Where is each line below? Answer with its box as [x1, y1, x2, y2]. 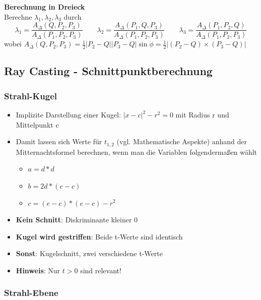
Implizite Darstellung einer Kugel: [16, 109, 121, 120]
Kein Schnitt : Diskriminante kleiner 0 [16, 214, 138, 225]
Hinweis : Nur [16, 265, 60, 275]
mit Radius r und [175, 109, 229, 120]
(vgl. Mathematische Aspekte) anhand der [116, 136, 247, 147]
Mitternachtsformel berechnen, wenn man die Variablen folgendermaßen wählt [16, 146, 257, 157]
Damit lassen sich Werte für [16, 136, 102, 147]
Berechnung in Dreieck [4, 2, 85, 12]
